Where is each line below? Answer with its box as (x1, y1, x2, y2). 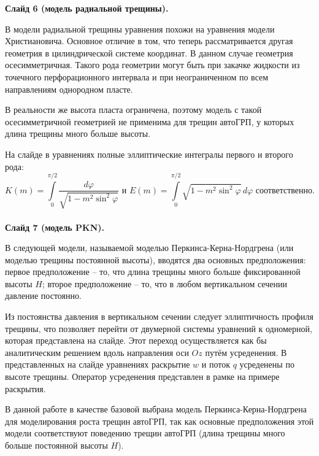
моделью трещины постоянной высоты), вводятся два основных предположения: (5, 253, 306, 266)
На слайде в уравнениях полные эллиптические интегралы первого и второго (5, 147, 293, 160)
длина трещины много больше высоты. (5, 127, 151, 140)
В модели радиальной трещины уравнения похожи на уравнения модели (5, 22, 275, 35)
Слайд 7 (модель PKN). (5, 220, 104, 233)
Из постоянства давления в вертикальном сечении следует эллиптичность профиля (5, 310, 313, 323)
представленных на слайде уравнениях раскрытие (5, 358, 190, 371)
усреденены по (239, 358, 294, 371)
